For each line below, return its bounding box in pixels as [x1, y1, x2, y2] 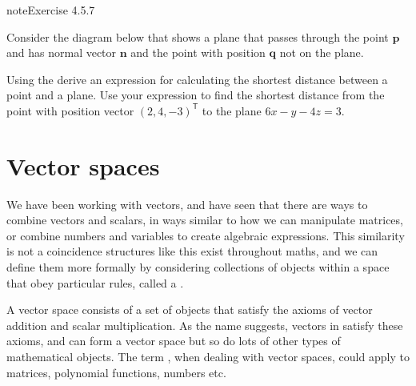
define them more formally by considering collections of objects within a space [6, 259, 390, 275]
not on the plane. [279, 44, 364, 61]
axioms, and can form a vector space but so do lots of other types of [6, 332, 341, 349]
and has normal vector [6, 44, 117, 61]
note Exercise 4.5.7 [6, 2, 95, 18]
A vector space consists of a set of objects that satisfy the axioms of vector [6, 301, 373, 318]
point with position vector [6, 102, 134, 119]
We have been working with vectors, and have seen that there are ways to [6, 195, 368, 212]
